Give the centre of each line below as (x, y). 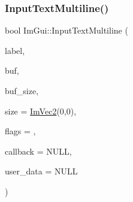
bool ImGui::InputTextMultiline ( (66, 30)
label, (15, 50)
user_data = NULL (41, 171)
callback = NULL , (38, 151)
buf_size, (22, 91)
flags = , (20, 131)
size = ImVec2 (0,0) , (41, 111)
